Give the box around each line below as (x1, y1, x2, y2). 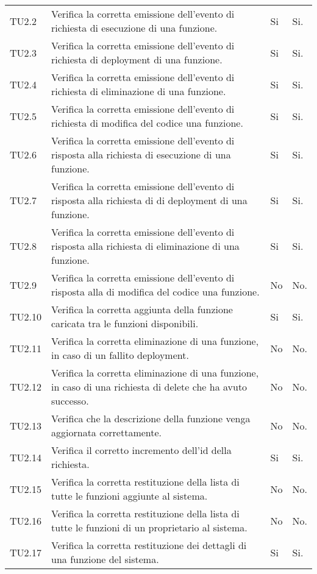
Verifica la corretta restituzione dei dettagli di (51, 538, 247, 552)
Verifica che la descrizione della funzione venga (51, 411, 251, 425)
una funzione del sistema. (51, 552, 159, 566)
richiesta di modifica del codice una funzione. (51, 116, 243, 130)
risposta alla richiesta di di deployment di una (51, 193, 248, 207)
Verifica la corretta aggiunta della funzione (51, 302, 233, 316)
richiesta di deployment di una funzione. (51, 52, 223, 66)
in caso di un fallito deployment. (51, 348, 189, 362)
